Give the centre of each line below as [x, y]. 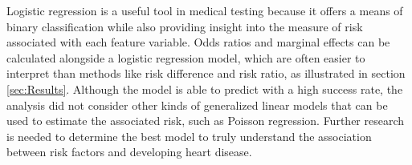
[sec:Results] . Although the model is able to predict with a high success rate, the [205, 89]
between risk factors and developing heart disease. [129, 152]
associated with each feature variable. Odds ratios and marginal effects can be [198, 42]
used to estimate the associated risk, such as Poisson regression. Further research [206, 121]
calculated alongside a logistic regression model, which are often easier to [186, 57]
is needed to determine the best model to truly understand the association [189, 136]
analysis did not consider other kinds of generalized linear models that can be [197, 105]
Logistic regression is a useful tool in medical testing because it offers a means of [205, 10]
